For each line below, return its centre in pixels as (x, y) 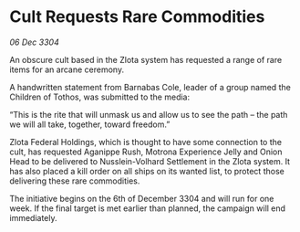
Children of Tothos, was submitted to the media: (99, 97)
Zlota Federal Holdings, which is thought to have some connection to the (146, 142)
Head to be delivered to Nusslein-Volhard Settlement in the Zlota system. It (150, 161)
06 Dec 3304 (34, 42)
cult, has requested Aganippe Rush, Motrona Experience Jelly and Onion (146, 152)
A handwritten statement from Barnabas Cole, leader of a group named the (150, 87)
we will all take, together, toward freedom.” (90, 124)
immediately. (33, 217)
